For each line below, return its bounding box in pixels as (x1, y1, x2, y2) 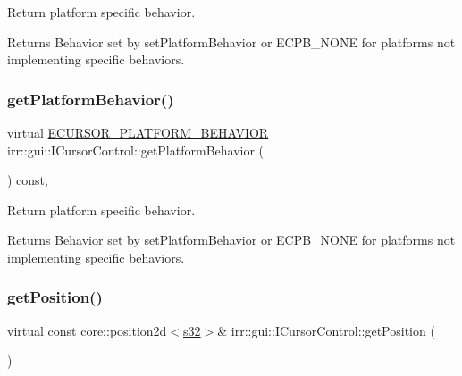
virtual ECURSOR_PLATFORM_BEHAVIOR (7, 123, 269, 141)
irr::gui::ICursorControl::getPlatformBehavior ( (7, 140, 265, 159)
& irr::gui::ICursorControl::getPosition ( (217, 321, 435, 339)
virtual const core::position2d (7, 321, 167, 339)
